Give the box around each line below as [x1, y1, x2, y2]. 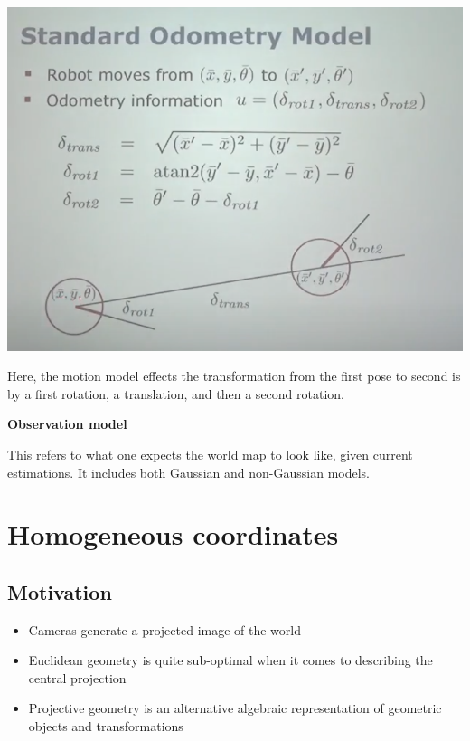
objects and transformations [28, 717, 183, 736]
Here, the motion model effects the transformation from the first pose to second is [7, 366, 461, 385]
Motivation [7, 577, 112, 605]
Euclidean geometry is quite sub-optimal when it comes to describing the [28, 651, 433, 670]
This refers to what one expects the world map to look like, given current [7, 444, 413, 463]
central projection [28, 668, 127, 687]
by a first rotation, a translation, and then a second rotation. [7, 384, 344, 403]
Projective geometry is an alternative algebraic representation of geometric [28, 698, 442, 717]
